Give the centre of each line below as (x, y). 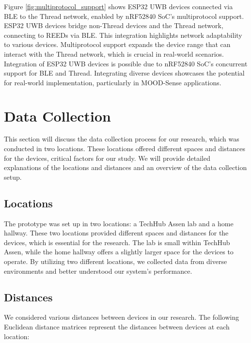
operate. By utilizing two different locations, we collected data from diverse (116, 261)
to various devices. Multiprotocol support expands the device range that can (117, 44)
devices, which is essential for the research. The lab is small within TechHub (117, 242)
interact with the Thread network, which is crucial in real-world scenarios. (114, 54)
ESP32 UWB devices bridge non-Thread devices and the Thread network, (114, 25)
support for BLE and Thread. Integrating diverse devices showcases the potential (124, 73)
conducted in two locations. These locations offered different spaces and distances (125, 148)
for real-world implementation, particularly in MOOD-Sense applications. (113, 82)
